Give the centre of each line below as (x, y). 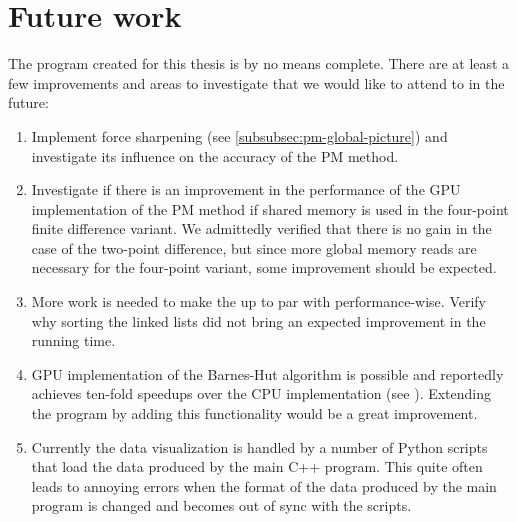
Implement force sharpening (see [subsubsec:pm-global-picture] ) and (239, 135)
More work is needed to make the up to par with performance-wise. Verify (258, 301)
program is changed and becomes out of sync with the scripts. (221, 505)
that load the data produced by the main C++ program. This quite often (257, 466)
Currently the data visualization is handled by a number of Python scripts (259, 446)
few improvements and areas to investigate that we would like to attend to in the (256, 82)
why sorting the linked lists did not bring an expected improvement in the (258, 320)
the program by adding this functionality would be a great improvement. (254, 413)
